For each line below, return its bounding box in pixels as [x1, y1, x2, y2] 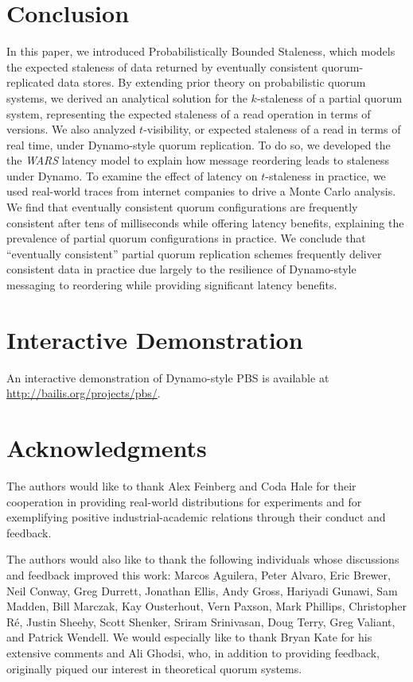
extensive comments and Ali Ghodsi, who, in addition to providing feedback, [6, 645, 380, 661]
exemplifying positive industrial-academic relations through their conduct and [6, 509, 386, 525]
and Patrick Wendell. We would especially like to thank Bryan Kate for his [6, 629, 372, 645]
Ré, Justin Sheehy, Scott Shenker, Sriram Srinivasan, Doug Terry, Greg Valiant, [6, 613, 395, 630]
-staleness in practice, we [265, 167, 386, 184]
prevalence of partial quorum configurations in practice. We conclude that [6, 230, 366, 246]
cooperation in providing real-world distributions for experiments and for [6, 493, 362, 510]
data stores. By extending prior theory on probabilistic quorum [57, 74, 366, 91]
